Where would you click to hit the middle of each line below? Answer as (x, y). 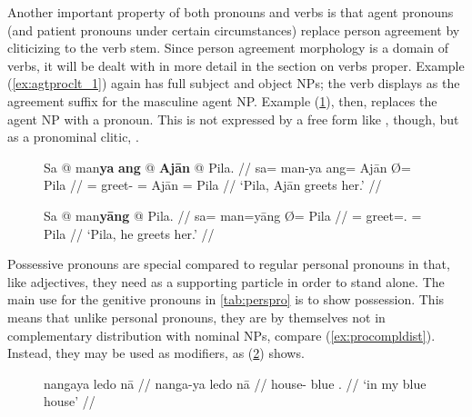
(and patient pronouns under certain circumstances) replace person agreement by (234, 30)
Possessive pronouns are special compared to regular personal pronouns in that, (229, 264)
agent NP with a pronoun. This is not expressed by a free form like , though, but (233, 119)
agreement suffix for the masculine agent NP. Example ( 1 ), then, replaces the (222, 100)
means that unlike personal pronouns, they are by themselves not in (196, 317)
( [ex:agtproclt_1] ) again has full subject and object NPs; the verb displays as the (234, 83)
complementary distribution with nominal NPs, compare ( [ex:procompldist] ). (221, 335)
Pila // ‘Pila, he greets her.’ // (129, 233)
